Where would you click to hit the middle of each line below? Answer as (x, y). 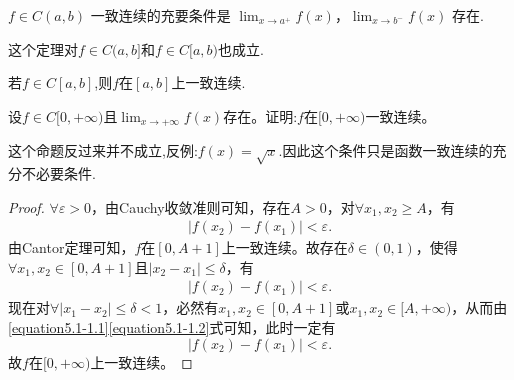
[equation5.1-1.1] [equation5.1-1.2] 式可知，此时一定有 (172, 327)
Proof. (26, 206)
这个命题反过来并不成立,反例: (103, 150)
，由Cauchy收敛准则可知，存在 (191, 206)
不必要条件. (58, 173)
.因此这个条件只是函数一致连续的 (385, 150)
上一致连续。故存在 (284, 247)
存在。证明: (260, 115)
